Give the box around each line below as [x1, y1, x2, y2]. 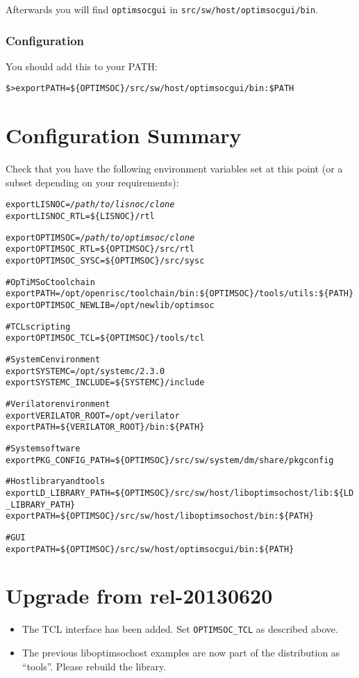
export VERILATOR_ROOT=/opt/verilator [6, 410, 180, 421]
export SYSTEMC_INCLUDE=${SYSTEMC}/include [6, 378, 205, 388]
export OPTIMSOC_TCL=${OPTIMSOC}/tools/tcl [6, 333, 205, 344]
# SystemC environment [6, 355, 101, 364]
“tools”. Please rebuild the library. [22, 659, 167, 673]
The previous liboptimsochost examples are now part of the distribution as [22, 645, 340, 659]
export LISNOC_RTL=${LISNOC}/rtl [6, 211, 155, 222]
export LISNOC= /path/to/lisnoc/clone [6, 200, 175, 210]
